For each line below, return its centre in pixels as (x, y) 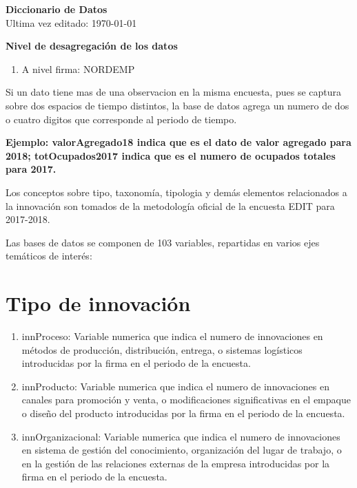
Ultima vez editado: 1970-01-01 (71, 22)
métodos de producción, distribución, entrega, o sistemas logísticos (162, 349)
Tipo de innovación (98, 303)
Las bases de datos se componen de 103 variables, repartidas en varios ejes (163, 242)
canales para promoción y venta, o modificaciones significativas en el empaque (186, 400)
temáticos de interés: (49, 256)
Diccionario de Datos (57, 9)
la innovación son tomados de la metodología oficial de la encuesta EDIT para (170, 205)
